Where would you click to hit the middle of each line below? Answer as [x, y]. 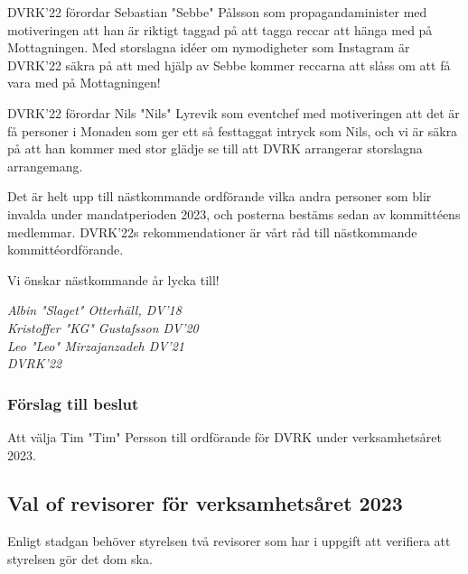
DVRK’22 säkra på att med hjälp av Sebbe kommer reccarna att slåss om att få [229, 65]
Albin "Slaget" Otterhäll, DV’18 [94, 310]
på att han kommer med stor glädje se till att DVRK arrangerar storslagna [215, 148]
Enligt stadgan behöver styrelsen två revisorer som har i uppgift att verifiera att [229, 541]
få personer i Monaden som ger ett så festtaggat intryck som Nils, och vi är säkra [233, 130]
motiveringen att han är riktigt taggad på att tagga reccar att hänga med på [220, 29]
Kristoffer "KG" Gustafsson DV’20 [103, 327]
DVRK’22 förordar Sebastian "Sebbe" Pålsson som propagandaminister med [217, 12]
